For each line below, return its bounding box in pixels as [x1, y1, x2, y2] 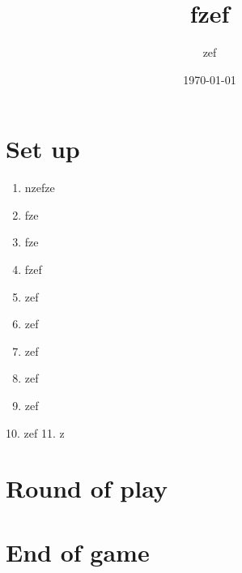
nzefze [24, 179, 55, 196]
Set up [6, 132, 80, 165]
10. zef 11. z [6, 424, 65, 441]
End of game [6, 535, 150, 568]
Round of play [6, 472, 168, 505]
